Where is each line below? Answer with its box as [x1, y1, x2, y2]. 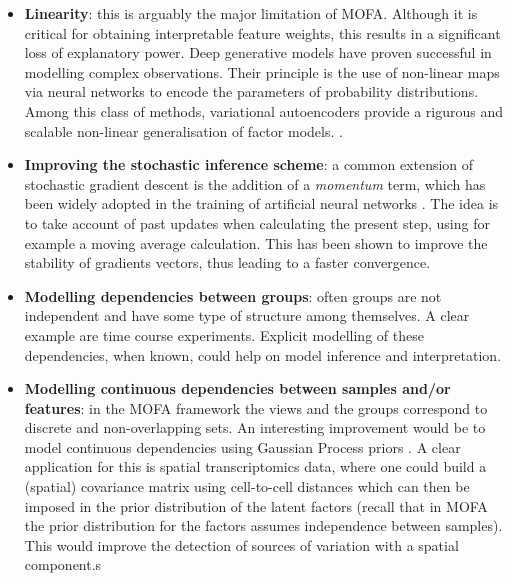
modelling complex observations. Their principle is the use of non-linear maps [24, 61, 500, 82]
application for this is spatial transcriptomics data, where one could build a [24, 456, 487, 477]
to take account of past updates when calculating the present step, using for [24, 212, 490, 233]
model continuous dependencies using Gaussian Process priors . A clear [24, 436, 461, 457]
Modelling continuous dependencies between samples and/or [24, 378, 451, 399]
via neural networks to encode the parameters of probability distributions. [24, 81, 479, 102]
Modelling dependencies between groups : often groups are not [24, 285, 442, 306]
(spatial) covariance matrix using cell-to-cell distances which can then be [24, 476, 470, 497]
